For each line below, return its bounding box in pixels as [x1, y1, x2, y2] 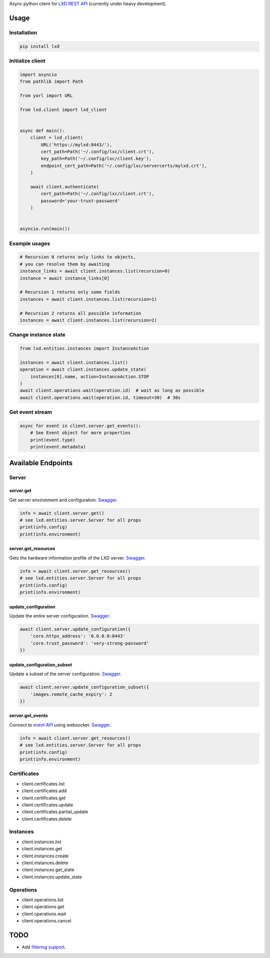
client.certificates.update [21, 802, 73, 808]
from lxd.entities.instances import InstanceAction [19, 346, 149, 351]
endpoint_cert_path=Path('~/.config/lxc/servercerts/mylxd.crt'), [40, 163, 207, 168]
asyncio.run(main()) [19, 226, 70, 232]
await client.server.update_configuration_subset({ [19, 684, 149, 690]
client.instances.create [21, 853, 69, 859]
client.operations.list [21, 896, 63, 902]
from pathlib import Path [19, 79, 83, 85]
